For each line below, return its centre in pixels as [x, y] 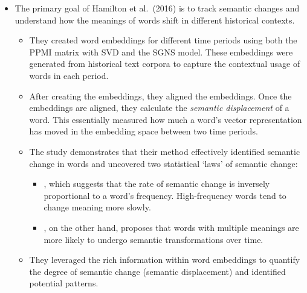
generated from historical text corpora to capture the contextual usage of [165, 64]
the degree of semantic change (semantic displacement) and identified [157, 271]
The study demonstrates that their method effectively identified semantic [165, 151]
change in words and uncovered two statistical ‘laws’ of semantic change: [163, 163]
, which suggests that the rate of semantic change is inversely [157, 184]
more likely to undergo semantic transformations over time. [153, 239]
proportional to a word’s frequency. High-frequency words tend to [165, 195]
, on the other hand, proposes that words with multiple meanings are [171, 227]
